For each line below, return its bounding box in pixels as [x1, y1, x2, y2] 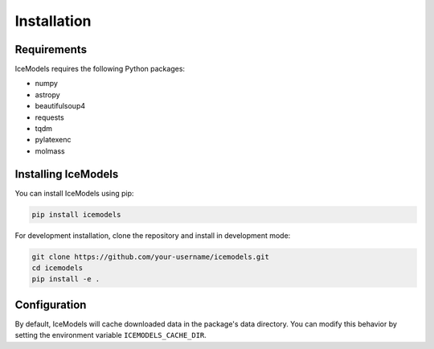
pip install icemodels [31, 210, 121, 219]
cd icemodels [31, 264, 84, 273]
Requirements [14, 43, 88, 56]
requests [35, 113, 64, 122]
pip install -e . [31, 274, 100, 284]
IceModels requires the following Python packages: [14, 64, 185, 74]
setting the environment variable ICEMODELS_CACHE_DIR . [14, 331, 207, 340]
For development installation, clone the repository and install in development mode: [14, 230, 291, 240]
